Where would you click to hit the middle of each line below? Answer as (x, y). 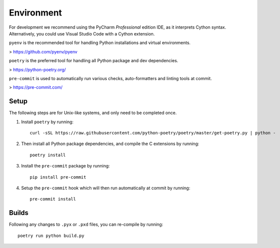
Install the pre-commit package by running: (66, 166)
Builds (19, 213)
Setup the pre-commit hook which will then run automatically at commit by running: (106, 188)
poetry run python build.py (51, 236)
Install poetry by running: (47, 122)
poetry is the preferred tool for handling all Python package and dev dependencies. (94, 61)
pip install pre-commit (58, 177)
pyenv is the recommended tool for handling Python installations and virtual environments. (100, 43)
